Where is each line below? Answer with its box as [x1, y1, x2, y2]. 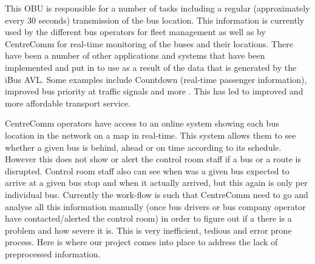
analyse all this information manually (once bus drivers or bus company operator [5, 200, 306, 213]
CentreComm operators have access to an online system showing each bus [5, 117, 279, 130]
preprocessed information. [5, 247, 101, 260]
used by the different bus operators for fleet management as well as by [5, 25, 266, 38]
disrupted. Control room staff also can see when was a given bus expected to [5, 164, 290, 177]
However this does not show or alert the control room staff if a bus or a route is [5, 153, 301, 165]
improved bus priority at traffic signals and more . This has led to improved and [5, 85, 303, 97]
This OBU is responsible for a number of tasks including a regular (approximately [5, 2, 310, 14]
